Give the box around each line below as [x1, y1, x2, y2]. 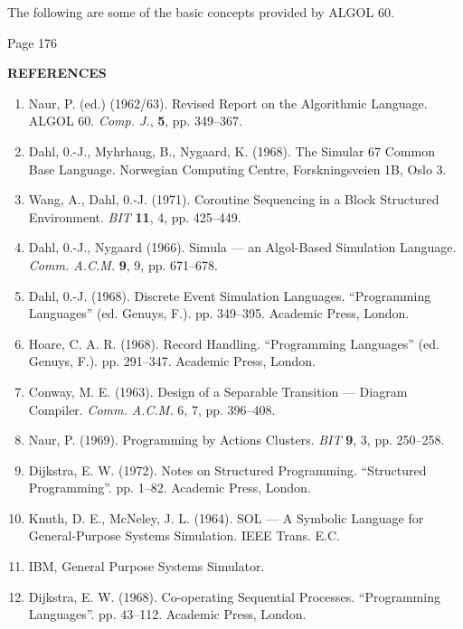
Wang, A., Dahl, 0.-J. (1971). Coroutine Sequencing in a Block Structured [28, 190, 439, 209]
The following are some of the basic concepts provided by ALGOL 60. [7, 3, 394, 21]
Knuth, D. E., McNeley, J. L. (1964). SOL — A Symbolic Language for [28, 508, 424, 527]
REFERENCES [7, 63, 107, 82]
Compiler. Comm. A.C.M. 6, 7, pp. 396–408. [28, 399, 276, 418]
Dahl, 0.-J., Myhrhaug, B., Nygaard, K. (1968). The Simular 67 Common [28, 141, 435, 160]
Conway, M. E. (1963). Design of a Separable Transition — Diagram [28, 381, 408, 400]
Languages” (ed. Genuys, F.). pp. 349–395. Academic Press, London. [28, 304, 410, 323]
